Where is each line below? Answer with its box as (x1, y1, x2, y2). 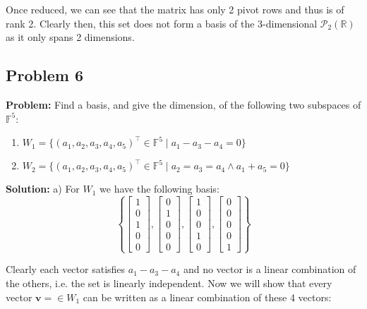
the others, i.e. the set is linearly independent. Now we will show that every (6, 276, 332, 290)
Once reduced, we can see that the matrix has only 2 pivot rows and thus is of (6, 2, 344, 16)
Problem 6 (6, 64, 83, 86)
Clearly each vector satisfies (6, 262, 126, 277)
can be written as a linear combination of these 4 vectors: (83, 289, 332, 304)
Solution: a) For (6, 181, 80, 196)
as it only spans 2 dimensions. (6, 30, 135, 44)
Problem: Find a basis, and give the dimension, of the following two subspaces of (6, 97, 361, 111)
